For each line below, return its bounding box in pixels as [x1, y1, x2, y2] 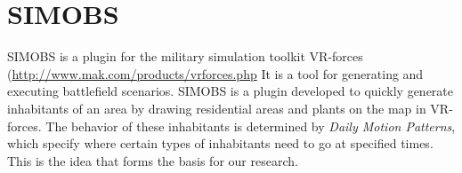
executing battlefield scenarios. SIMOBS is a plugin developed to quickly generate [7, 82, 454, 100]
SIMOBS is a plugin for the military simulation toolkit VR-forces [7, 47, 363, 66]
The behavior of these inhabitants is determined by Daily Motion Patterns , [45, 116, 456, 135]
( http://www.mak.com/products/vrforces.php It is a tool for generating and [7, 64, 424, 83]
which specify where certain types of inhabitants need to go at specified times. [7, 134, 434, 153]
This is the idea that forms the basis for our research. [7, 151, 298, 169]
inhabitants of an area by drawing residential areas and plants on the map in [7, 98, 426, 117]
